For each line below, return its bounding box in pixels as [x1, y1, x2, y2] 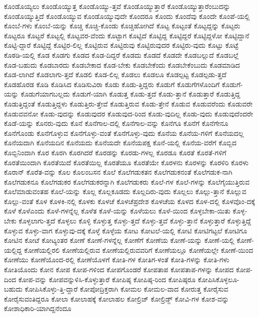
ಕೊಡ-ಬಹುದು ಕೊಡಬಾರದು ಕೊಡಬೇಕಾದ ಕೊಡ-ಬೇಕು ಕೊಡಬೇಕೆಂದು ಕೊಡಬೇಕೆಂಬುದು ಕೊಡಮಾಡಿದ [4, 59, 240, 70]
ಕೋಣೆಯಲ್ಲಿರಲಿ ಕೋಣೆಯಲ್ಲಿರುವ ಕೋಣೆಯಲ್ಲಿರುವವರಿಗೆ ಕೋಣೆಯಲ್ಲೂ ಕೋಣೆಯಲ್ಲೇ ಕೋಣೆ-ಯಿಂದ [24, 244, 254, 255]
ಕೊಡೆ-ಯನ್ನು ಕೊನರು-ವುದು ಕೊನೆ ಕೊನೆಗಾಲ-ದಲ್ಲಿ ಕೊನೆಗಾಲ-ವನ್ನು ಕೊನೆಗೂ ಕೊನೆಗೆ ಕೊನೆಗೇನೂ [4, 118, 229, 128]
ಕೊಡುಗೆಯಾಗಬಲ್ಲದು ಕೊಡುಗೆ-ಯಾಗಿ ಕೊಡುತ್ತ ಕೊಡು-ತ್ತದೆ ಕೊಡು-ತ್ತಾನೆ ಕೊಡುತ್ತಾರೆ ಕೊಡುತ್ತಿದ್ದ [20, 89, 241, 99]
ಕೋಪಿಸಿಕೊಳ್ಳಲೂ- [198, 274, 240, 284]
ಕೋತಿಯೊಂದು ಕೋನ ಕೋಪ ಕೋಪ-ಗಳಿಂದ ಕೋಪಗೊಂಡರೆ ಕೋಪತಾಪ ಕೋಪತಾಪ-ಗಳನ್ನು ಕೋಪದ [4, 264, 234, 275]
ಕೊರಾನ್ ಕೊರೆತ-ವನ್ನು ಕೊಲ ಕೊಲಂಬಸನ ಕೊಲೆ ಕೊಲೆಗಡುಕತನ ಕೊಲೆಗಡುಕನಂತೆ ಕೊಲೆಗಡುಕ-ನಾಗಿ [4, 167, 233, 177]
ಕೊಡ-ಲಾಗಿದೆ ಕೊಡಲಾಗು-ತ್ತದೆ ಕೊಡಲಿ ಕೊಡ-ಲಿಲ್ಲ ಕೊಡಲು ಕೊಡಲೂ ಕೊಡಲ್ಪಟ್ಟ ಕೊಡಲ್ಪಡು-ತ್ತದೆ [4, 69, 227, 80]
